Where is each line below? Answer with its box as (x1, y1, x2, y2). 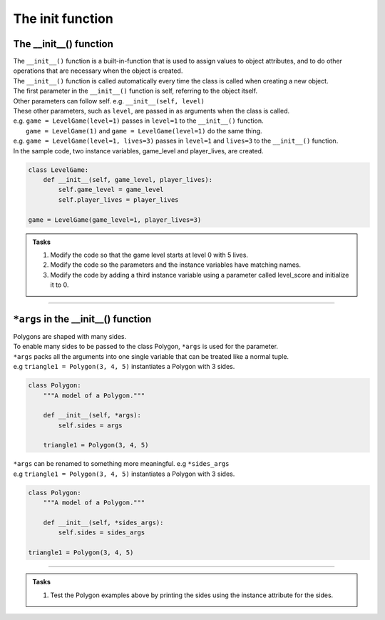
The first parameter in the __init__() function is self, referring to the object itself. (13, 86, 258, 96)
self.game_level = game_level (58, 186, 164, 194)
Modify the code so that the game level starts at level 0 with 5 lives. (50, 250, 249, 259)
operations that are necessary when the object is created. (13, 66, 183, 75)
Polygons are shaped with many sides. (13, 332, 127, 340)
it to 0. (50, 280, 69, 289)
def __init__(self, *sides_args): (43, 519, 164, 527)
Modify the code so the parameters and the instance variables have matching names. (50, 260, 301, 269)
